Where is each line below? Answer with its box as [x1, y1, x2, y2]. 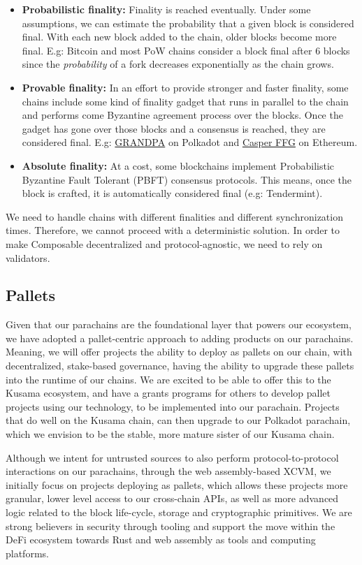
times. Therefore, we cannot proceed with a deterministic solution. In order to [6, 223, 340, 237]
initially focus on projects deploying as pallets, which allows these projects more [6, 477, 348, 492]
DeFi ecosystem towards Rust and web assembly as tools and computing [6, 532, 316, 547]
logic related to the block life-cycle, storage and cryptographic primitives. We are [6, 505, 352, 520]
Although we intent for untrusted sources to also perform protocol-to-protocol [6, 450, 339, 464]
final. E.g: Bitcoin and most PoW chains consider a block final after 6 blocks [22, 43, 350, 57]
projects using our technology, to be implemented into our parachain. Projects [6, 399, 340, 413]
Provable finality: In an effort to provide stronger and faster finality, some [22, 80, 349, 94]
